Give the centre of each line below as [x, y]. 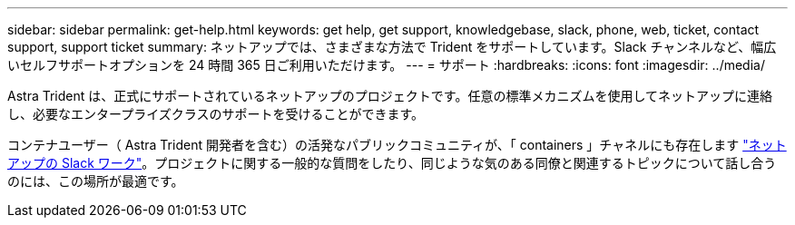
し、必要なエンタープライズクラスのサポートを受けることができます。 [216, 114]
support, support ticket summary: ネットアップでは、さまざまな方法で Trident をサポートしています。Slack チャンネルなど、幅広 [392, 47]
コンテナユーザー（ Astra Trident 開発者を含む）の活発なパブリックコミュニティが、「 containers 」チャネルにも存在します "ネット [397, 145]
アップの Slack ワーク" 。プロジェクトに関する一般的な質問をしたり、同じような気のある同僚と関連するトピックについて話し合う [392, 163]
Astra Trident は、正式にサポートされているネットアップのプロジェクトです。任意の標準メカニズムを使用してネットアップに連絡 [390, 96]
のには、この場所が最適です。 [96, 181]
